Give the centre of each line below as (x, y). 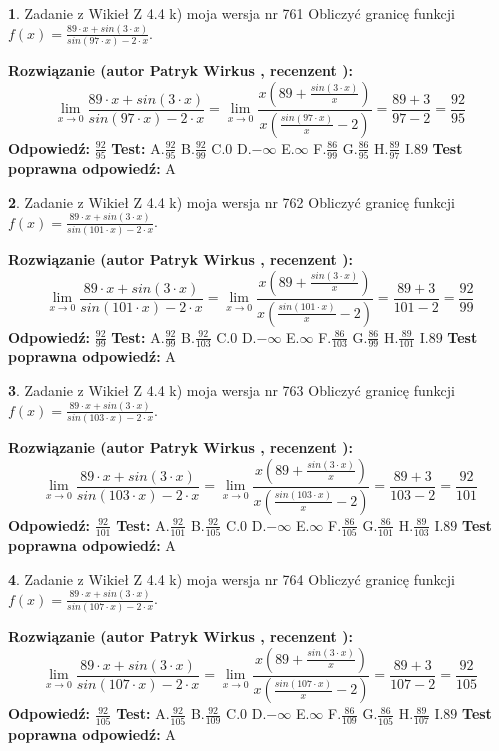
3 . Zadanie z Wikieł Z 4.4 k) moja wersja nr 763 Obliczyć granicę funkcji (231, 389)
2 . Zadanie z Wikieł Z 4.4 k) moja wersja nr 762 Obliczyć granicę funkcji (231, 201)
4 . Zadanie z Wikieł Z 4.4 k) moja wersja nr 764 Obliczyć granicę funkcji (231, 578)
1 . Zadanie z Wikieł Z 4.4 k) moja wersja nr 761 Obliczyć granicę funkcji (231, 13)
